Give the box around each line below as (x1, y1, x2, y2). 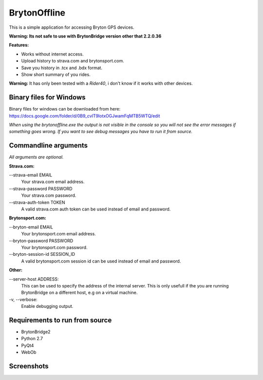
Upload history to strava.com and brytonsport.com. (21, 58, 124, 64)
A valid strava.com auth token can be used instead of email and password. (21, 206, 171, 212)
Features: (9, 42, 29, 48)
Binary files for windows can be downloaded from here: (9, 106, 121, 112)
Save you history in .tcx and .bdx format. (21, 65, 102, 71)
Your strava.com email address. (21, 179, 85, 185)
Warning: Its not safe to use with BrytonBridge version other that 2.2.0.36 (9, 33, 162, 39)
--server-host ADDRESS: (9, 276, 59, 282)
